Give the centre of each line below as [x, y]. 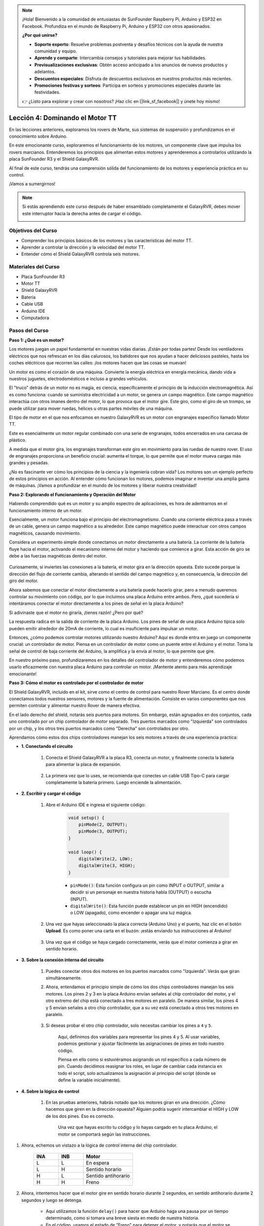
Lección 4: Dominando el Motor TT [63, 118]
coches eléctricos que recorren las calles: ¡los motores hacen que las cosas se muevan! [98, 363]
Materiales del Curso [34, 267]
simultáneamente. [64, 978]
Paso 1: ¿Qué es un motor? [36, 340]
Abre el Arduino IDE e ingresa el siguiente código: [96, 805]
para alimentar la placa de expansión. [84, 765]
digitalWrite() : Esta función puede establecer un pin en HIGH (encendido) [149, 906]
